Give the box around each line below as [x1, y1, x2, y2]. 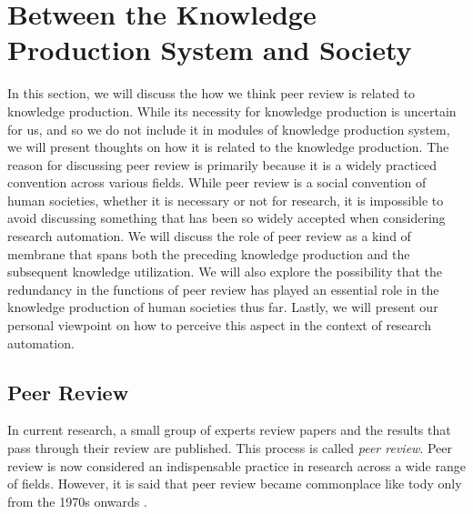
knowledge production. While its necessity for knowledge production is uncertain [7, 101, 457, 120]
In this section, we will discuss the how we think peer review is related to [7, 84, 416, 103]
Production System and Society [7, 31, 412, 68]
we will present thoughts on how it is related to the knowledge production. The [7, 137, 449, 156]
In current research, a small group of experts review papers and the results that [7, 420, 451, 439]
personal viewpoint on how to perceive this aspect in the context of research [7, 316, 431, 335]
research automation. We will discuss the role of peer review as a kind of [7, 227, 411, 246]
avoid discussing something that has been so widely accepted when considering [7, 208, 446, 227]
